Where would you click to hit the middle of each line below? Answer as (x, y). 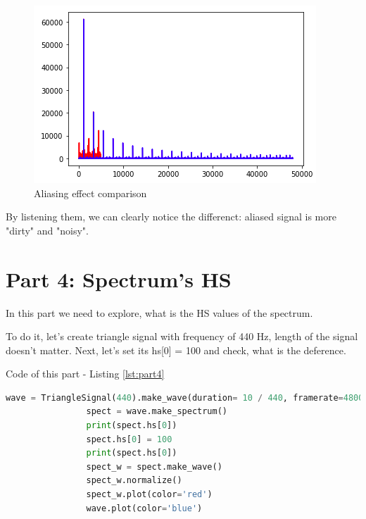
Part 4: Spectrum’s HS (119, 279)
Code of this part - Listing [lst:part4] (85, 374)
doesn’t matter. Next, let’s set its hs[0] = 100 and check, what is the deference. (176, 350)
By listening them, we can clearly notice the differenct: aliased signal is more (171, 217)
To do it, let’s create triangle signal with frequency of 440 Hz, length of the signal (182, 336)
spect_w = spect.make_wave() (154, 467)
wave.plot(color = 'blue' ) (144, 508)
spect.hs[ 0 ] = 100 (129, 439)
